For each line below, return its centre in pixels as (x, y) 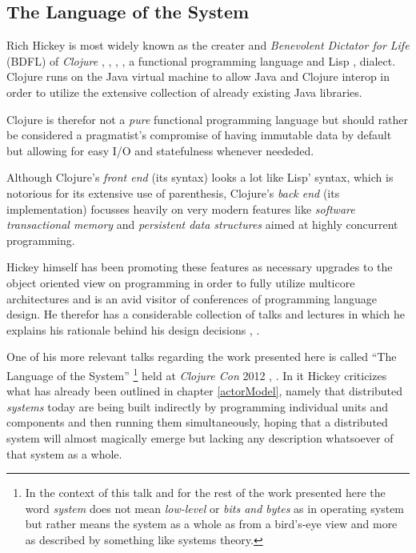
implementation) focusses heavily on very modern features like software (181, 208)
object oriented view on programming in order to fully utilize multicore (181, 282)
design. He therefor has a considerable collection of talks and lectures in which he (206, 314)
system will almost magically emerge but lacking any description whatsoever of (200, 437)
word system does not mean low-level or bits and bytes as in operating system (215, 508)
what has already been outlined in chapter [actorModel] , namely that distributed (205, 391)
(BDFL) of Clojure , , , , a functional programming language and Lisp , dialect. (201, 60)
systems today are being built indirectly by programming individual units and (197, 406)
